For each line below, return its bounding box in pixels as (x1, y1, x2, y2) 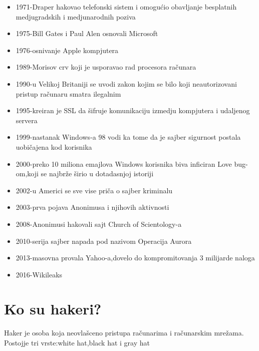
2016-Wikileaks (16, 269, 63, 279)
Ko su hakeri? (4, 298, 102, 319)
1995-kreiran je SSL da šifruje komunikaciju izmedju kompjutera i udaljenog (16, 105, 250, 116)
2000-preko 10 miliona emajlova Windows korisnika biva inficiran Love (16, 158, 232, 169)
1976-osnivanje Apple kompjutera (16, 45, 119, 55)
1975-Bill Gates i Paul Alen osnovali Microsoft (16, 28, 158, 39)
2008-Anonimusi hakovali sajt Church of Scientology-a (16, 218, 182, 229)
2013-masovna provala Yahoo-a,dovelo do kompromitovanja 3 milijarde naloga (16, 252, 255, 263)
